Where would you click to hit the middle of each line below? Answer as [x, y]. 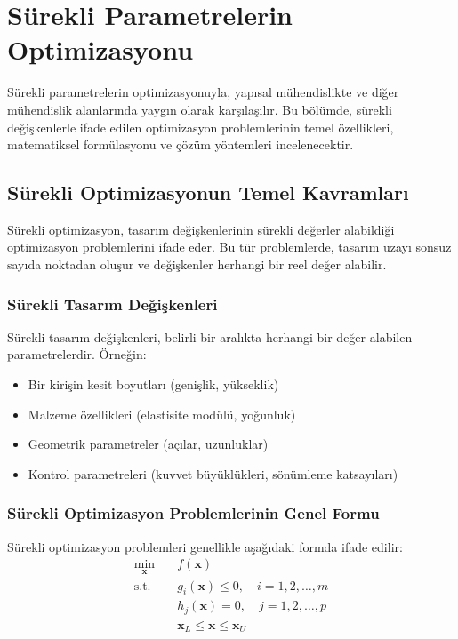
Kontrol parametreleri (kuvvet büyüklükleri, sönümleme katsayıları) [213, 473]
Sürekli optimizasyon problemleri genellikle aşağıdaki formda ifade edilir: [205, 546]
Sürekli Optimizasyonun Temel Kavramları [208, 192]
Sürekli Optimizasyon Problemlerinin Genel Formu [193, 513]
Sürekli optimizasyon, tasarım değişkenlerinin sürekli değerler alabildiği [201, 229]
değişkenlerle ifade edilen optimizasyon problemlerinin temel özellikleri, [201, 127]
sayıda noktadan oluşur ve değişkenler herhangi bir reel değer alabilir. [197, 264]
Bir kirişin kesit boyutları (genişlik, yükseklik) [153, 384]
